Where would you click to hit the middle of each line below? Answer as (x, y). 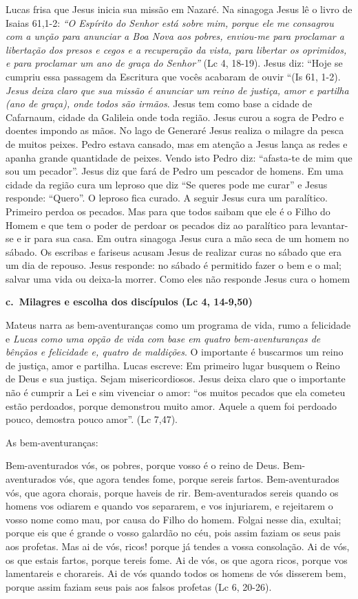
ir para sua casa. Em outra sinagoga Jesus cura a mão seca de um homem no (187, 238)
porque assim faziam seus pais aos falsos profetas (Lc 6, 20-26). (139, 586)
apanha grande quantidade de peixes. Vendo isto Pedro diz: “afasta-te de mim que (179, 157)
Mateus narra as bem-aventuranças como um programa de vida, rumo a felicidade (178, 325)
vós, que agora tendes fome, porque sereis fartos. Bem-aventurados (199, 479)
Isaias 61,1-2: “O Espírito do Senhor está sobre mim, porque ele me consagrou (170, 22)
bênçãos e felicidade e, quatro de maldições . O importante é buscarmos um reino (175, 352)
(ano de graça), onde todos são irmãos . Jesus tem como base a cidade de (159, 104)
